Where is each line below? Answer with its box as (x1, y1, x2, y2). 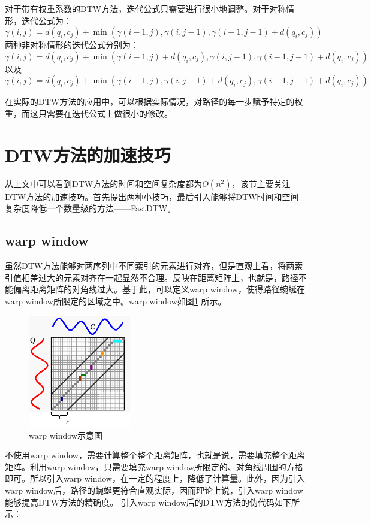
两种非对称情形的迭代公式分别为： (5, 38, 139, 51)
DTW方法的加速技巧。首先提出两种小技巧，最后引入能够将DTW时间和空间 (5, 190, 299, 202)
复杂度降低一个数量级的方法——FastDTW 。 (5, 202, 176, 214)
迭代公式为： (21, 14, 72, 26)
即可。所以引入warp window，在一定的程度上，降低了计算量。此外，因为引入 (5, 472, 305, 485)
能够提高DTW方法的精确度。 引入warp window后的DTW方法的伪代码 (5, 495, 275, 508)
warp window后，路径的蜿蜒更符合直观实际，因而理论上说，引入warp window (5, 484, 303, 497)
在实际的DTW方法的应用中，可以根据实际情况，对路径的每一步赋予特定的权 (5, 95, 303, 108)
